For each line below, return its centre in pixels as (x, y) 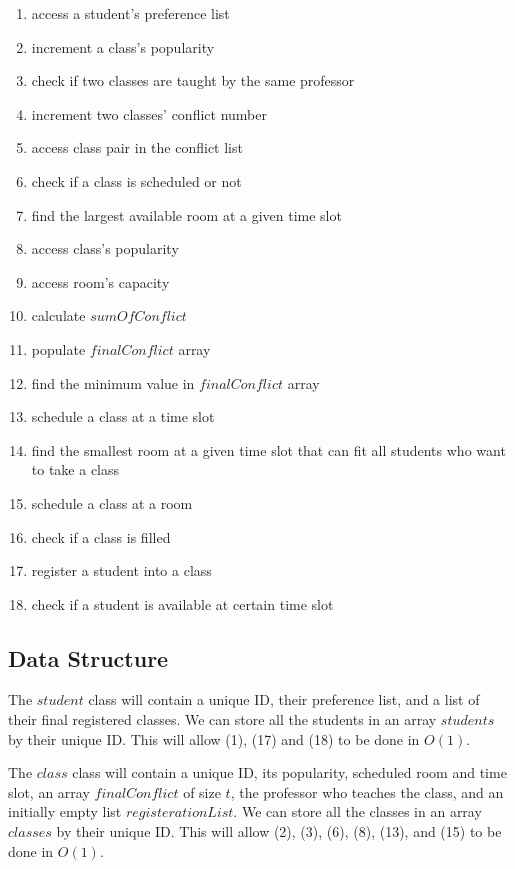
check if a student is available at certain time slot (182, 603)
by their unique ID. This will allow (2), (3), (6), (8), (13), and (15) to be (279, 831)
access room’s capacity (100, 281)
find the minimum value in (113, 382)
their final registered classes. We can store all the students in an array (222, 719)
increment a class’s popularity (123, 46)
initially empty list (65, 811)
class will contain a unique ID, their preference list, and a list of (284, 699)
